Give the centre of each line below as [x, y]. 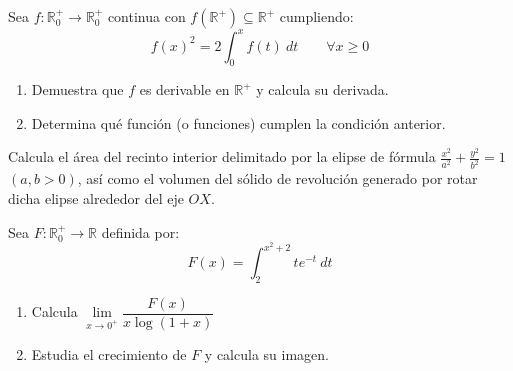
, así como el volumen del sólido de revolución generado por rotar [277, 178]
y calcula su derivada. [322, 89]
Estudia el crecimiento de [109, 354]
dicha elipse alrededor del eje [96, 197]
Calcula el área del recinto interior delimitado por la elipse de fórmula [222, 156]
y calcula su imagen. [266, 354]
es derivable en [184, 89]
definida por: [140, 231]
